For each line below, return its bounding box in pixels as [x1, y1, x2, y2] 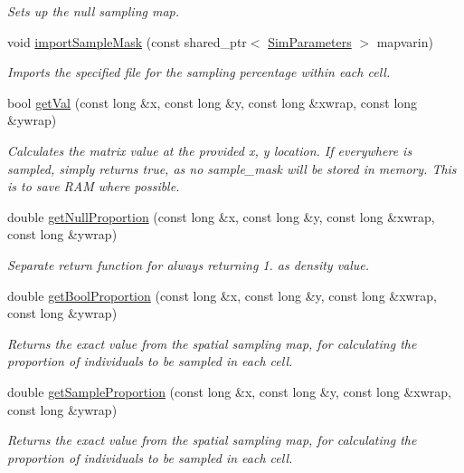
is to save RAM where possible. [7, 177, 180, 196]
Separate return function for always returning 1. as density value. [7, 255, 370, 274]
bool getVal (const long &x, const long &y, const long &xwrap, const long [7, 92, 418, 111]
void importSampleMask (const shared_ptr [7, 32, 247, 51]
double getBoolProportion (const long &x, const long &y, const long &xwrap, [7, 285, 437, 304]
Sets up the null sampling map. [7, 2, 180, 20]
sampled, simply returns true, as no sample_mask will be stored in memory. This [7, 159, 457, 178]
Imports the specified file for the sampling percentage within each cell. [7, 63, 391, 82]
